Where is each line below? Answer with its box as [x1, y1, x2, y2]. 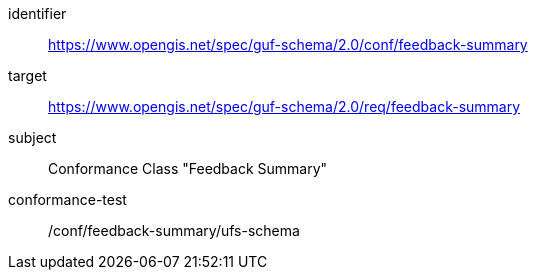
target [8, 67, 47, 84]
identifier [8, 5, 67, 22]
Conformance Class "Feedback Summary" [48, 160, 328, 177]
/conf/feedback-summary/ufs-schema [48, 222, 300, 239]
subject [8, 129, 57, 146]
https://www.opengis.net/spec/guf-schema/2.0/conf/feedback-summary [48, 36, 528, 53]
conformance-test [8, 191, 127, 208]
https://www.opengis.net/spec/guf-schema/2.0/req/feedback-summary [48, 98, 521, 115]
